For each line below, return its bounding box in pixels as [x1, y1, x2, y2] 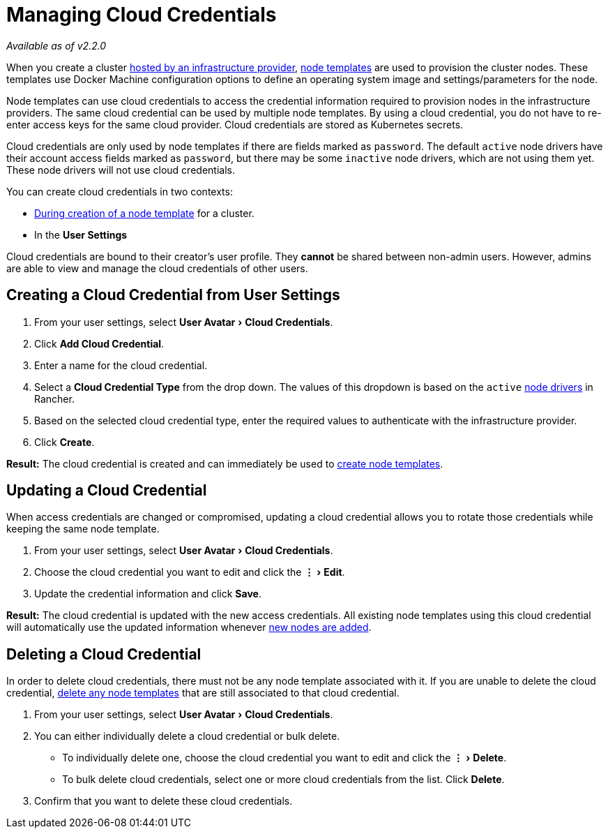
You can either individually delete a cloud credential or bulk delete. [34, 730, 340, 743]
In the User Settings [34, 228, 128, 241]
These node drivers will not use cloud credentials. [6, 163, 235, 176]
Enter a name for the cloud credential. [34, 359, 208, 371]
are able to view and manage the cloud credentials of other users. [6, 262, 308, 274]
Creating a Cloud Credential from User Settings [6, 286, 340, 304]
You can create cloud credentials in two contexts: [6, 185, 233, 198]
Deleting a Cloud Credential [6, 645, 202, 663]
